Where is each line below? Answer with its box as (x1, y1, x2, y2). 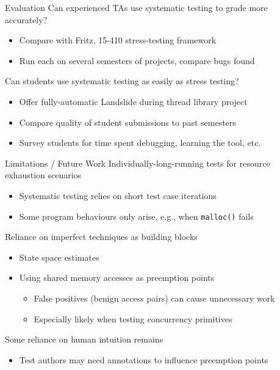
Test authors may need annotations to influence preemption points (19, 353, 268, 366)
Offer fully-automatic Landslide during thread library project (19, 95, 248, 107)
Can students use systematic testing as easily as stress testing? (5, 74, 239, 87)
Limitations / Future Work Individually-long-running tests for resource (5, 156, 270, 169)
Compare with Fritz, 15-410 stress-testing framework (19, 34, 217, 46)
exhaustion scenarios (5, 169, 82, 181)
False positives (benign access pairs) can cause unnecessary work (34, 291, 275, 304)
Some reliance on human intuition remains (5, 333, 163, 346)
